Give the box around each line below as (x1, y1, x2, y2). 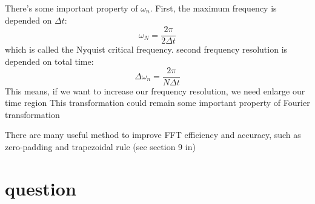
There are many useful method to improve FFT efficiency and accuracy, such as (5, 128, 301, 141)
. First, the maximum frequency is (150, 2, 277, 14)
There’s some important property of (5, 2, 138, 14)
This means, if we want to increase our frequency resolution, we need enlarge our (5, 84, 305, 97)
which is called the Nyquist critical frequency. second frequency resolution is (5, 43, 288, 56)
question (5, 176, 76, 200)
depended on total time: (5, 54, 94, 67)
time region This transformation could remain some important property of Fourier (5, 96, 310, 109)
